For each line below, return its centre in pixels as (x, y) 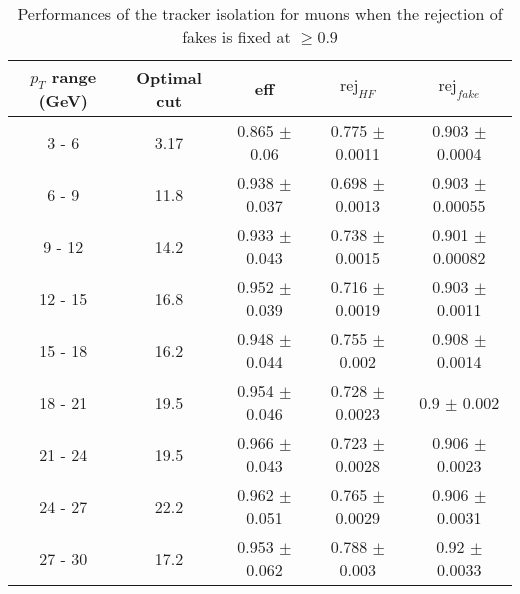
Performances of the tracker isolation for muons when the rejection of (260, 13)
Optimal (169, 77)
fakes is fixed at (236, 36)
